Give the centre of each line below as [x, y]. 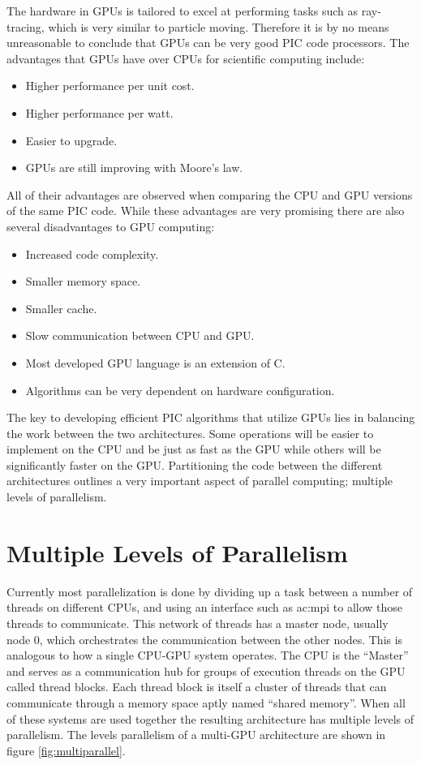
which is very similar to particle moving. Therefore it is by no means [219, 26]
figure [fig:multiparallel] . [66, 750]
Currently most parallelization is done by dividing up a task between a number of [210, 591]
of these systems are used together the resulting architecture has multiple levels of [210, 718]
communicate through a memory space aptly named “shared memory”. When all [206, 702]
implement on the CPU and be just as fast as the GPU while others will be [194, 449]
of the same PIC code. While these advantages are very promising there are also [206, 211]
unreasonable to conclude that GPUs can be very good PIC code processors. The [208, 43]
